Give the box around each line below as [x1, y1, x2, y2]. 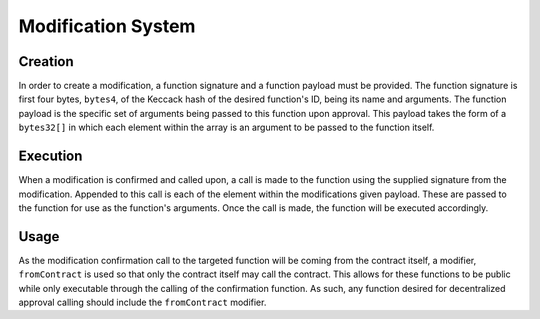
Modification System [18, 15, 196, 37]
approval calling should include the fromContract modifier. [18, 296, 267, 308]
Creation [18, 53, 74, 70]
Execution [18, 148, 83, 165]
